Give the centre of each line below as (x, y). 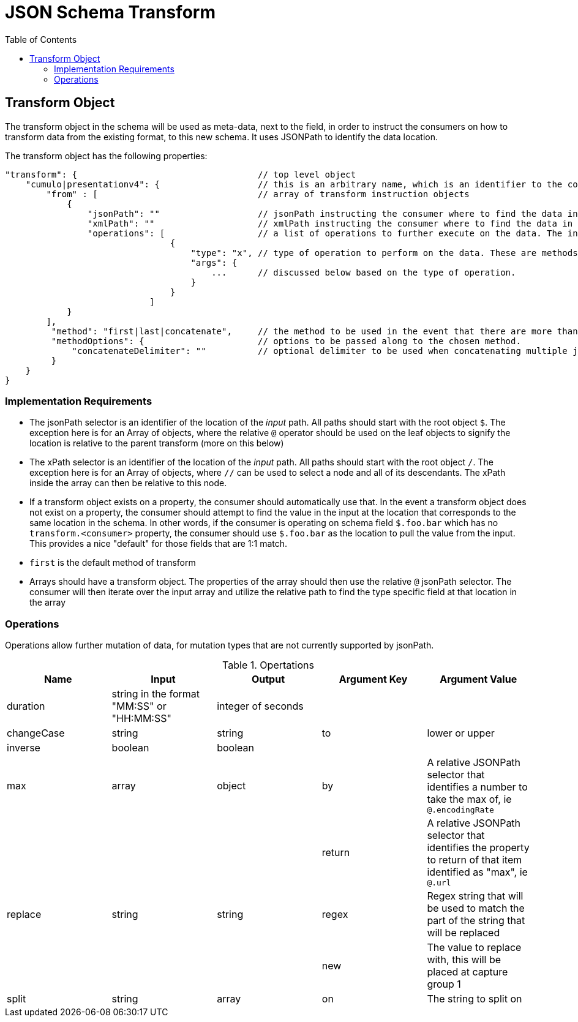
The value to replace (474, 948)
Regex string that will (475, 896)
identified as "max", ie (477, 872)
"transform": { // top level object (181, 174)
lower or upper (461, 733)
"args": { (214, 262)
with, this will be (464, 960)
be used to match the (476, 908)
